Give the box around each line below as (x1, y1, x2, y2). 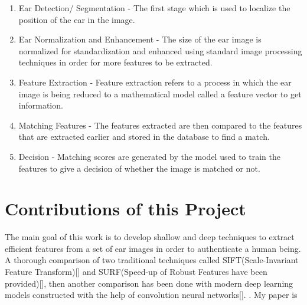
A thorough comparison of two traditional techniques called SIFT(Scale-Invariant (5, 254, 299, 266)
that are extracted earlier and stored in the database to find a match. (18, 130, 270, 143)
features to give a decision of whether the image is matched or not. (18, 162, 260, 174)
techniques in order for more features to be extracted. (18, 56, 213, 68)
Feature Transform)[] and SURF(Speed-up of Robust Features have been (5, 265, 267, 278)
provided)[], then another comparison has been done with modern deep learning (5, 277, 293, 289)
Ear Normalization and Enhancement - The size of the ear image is (18, 33, 262, 45)
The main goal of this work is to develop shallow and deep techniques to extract (5, 231, 295, 243)
